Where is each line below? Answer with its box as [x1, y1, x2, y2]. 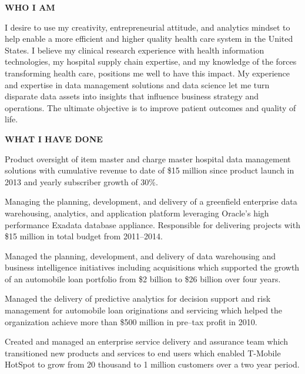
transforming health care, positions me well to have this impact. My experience [5, 66, 290, 79]
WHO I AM [5, 1, 55, 13]
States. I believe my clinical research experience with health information [5, 44, 264, 56]
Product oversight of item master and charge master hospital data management [5, 152, 291, 165]
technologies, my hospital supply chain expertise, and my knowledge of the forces [5, 55, 297, 68]
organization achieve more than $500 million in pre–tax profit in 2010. [5, 315, 257, 328]
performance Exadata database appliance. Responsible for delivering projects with [5, 218, 300, 231]
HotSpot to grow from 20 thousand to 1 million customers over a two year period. [5, 358, 300, 370]
